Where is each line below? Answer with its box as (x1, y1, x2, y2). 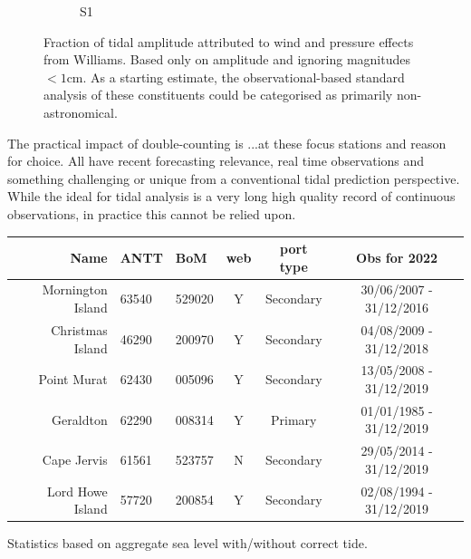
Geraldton (52, 410, 108, 429)
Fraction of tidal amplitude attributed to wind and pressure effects (43, 32, 414, 51)
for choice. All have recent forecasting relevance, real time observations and (7, 151, 425, 170)
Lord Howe (46, 481, 108, 500)
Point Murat (38, 370, 108, 389)
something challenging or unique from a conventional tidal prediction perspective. (7, 169, 460, 188)
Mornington (42, 280, 108, 299)
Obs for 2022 (356, 247, 438, 266)
